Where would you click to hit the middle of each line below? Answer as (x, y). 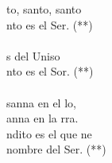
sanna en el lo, (41, 102)
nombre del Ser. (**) (56, 149)
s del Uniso (33, 55)
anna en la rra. (42, 118)
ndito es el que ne (49, 133)
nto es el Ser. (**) (50, 24)
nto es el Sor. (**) (50, 71)
